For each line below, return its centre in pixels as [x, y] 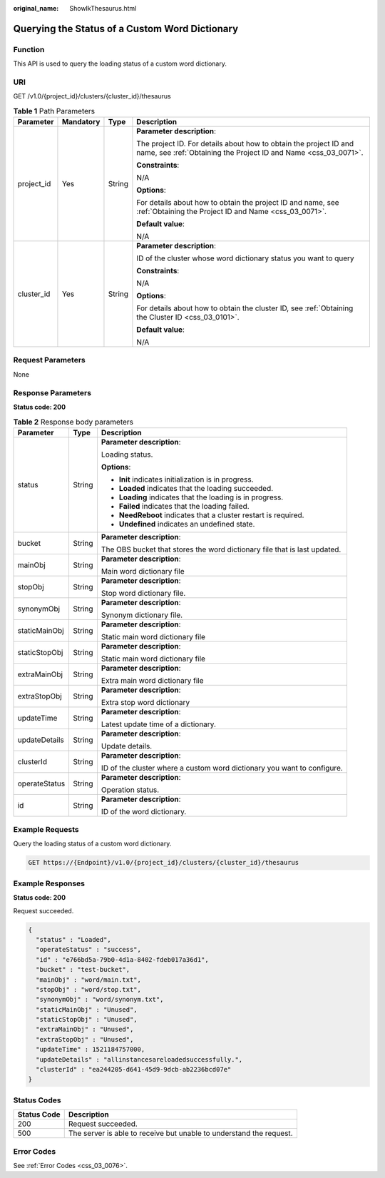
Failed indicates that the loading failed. [184, 506]
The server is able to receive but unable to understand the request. [180, 1133]
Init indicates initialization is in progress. [186, 479]
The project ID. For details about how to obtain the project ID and [245, 144]
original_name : [36, 8]
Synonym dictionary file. [142, 615]
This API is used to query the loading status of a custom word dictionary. [120, 64]
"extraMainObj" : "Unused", [85, 1030]
